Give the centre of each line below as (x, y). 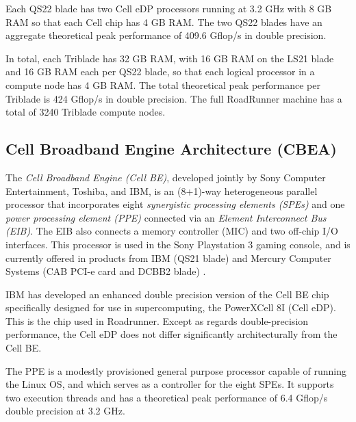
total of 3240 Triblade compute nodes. (86, 112)
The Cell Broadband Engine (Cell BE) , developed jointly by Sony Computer (166, 177)
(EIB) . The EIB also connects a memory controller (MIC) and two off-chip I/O (172, 231)
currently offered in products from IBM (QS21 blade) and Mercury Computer (168, 258)
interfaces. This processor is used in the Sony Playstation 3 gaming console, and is (178, 244)
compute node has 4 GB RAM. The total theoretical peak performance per (163, 84)
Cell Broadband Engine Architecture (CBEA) (171, 149)
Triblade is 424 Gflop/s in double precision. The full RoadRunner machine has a (174, 98)
